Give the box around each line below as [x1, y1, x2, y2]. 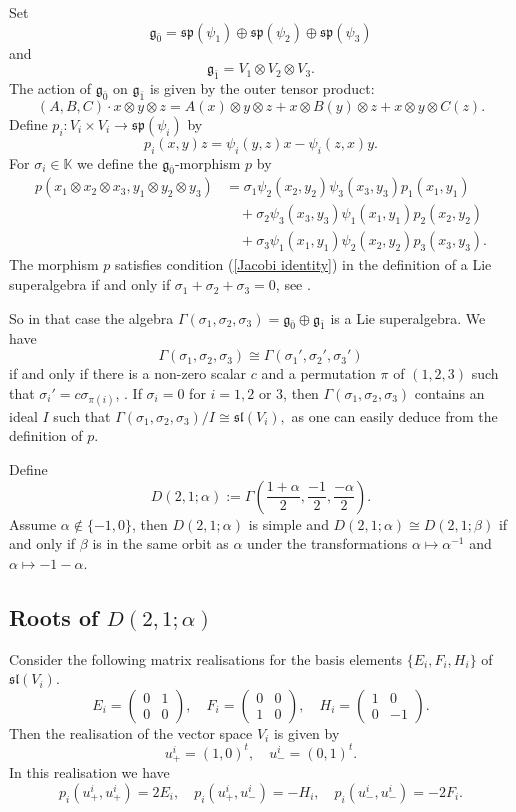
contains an [414, 382, 485, 403]
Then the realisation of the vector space [9, 722, 253, 743]
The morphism [9, 254, 99, 275]
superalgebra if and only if [9, 274, 171, 295]
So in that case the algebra [9, 307, 174, 328]
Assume [9, 513, 57, 534]
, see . [275, 274, 311, 295]
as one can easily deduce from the [291, 405, 498, 426]
